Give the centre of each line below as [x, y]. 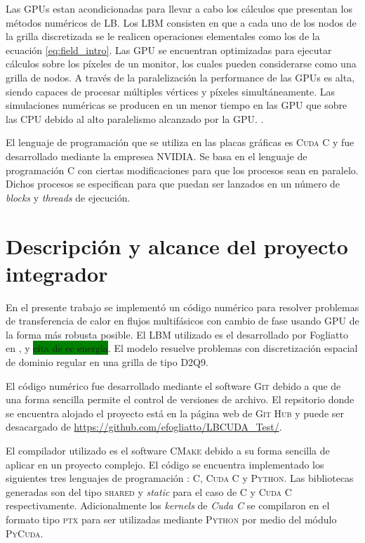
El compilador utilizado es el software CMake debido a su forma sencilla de [168, 450]
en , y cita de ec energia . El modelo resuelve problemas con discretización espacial [182, 348]
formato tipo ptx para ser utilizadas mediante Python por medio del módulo [171, 519]
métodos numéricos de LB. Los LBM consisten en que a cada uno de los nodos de [181, 22]
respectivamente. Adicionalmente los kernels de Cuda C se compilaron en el [168, 505]
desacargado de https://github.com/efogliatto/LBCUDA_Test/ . [144, 427]
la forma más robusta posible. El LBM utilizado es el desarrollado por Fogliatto [177, 334]
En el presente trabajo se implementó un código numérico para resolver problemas [182, 307]
